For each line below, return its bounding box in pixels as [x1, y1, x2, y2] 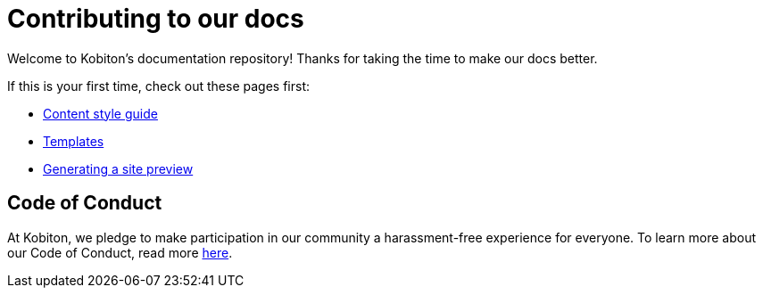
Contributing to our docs [7, 4, 304, 34]
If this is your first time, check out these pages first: [7, 78, 311, 94]
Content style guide [43, 105, 158, 121]
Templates [43, 133, 104, 149]
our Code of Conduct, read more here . [7, 244, 233, 260]
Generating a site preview [43, 160, 194, 176]
